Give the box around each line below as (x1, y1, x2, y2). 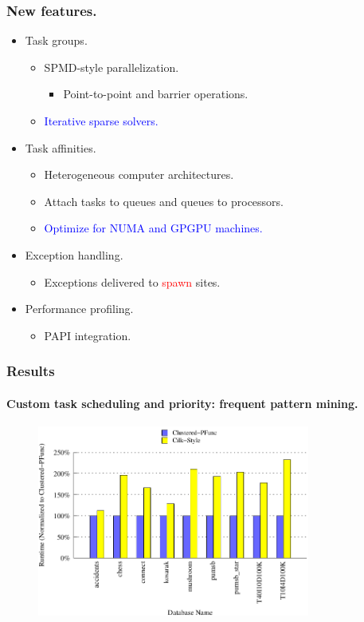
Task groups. (25, 32, 88, 49)
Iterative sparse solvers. (44, 113, 159, 129)
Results (6, 361, 55, 381)
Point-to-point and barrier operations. (63, 85, 249, 102)
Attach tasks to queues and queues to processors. (44, 192, 284, 209)
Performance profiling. (25, 300, 134, 317)
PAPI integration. (44, 327, 131, 343)
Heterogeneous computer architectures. (44, 166, 234, 183)
